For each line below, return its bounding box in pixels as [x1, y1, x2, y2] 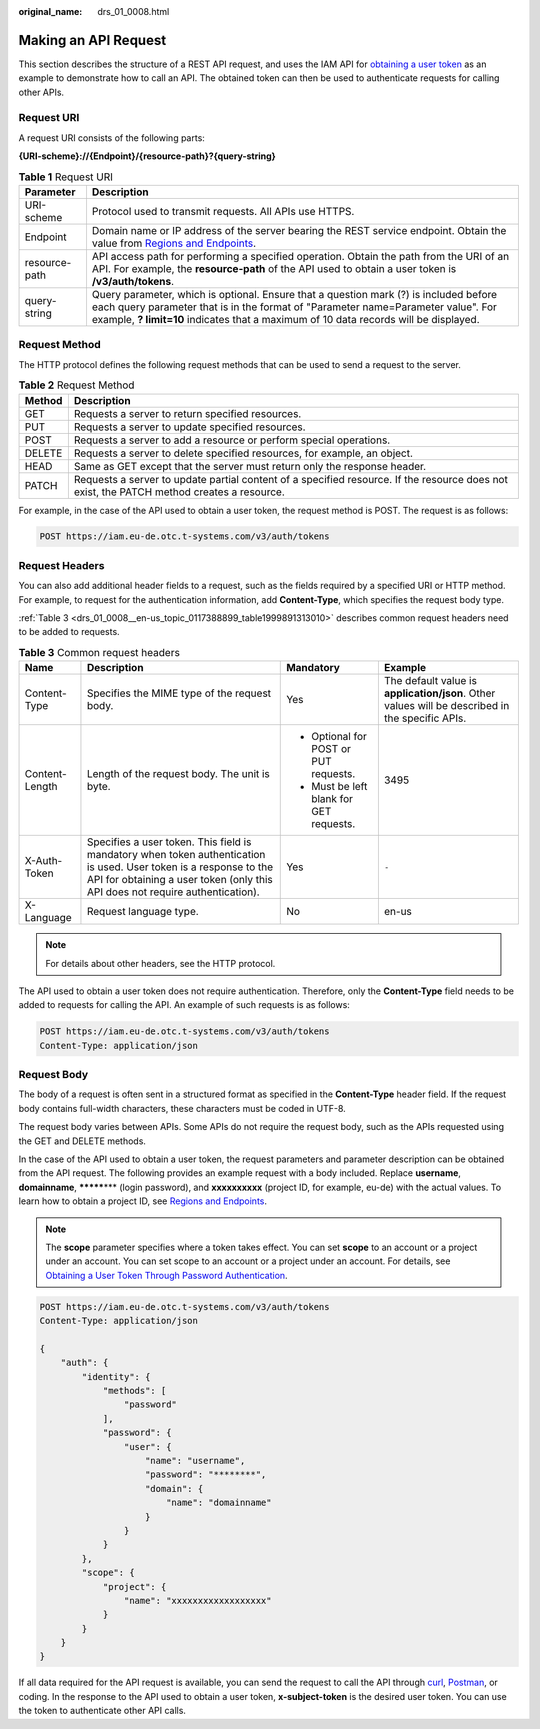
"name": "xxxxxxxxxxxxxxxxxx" [123, 1595, 272, 1606]
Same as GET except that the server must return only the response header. [73, 459, 427, 473]
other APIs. [18, 86, 65, 98]
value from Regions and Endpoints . [91, 236, 257, 250]
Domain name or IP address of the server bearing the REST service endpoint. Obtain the [91, 223, 507, 237]
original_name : [18, 6, 83, 17]
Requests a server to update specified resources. [73, 420, 306, 434]
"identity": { [81, 1371, 151, 1382]
